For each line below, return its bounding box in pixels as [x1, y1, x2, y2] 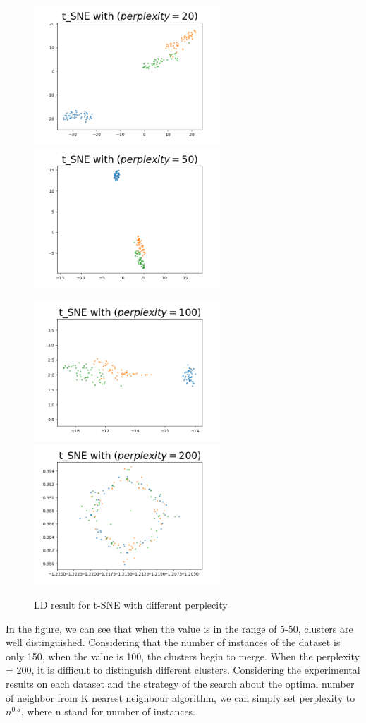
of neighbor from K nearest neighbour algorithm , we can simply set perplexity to [6, 690, 355, 705]
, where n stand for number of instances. [20, 704, 196, 719]
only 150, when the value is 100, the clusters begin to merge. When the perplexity [6, 648, 360, 663]
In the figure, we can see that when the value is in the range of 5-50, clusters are [6, 621, 353, 636]
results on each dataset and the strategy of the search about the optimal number [6, 676, 355, 691]
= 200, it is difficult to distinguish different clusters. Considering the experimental [6, 662, 360, 677]
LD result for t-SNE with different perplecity [34, 597, 228, 612]
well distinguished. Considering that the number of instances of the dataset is [6, 635, 341, 650]
